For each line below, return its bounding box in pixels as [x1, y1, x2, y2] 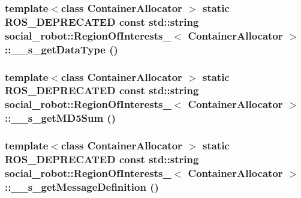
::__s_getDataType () [5, 41, 118, 56]
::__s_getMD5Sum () [5, 110, 116, 125]
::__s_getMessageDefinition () [5, 179, 159, 194]
